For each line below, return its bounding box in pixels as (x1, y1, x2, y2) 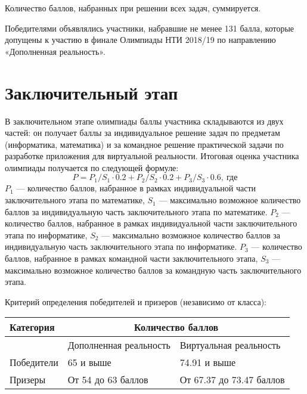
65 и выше (67, 355, 111, 370)
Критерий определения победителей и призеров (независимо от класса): (5, 295, 267, 308)
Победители (10, 355, 58, 370)
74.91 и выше (179, 355, 236, 370)
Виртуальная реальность (179, 338, 281, 352)
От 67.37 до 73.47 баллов (179, 373, 285, 387)
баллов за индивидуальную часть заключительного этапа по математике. (5, 205, 268, 218)
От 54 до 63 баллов (67, 373, 148, 387)
